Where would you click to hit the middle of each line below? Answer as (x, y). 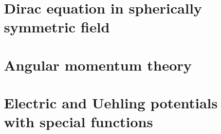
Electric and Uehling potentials (111, 103)
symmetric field (57, 27)
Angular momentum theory (98, 65)
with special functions (79, 122)
